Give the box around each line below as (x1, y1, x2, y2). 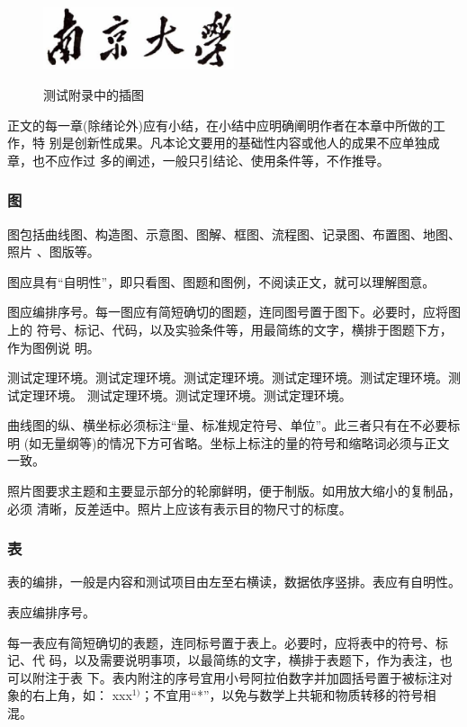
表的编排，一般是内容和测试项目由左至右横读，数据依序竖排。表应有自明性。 (7, 572, 461, 591)
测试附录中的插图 (43, 85, 144, 103)
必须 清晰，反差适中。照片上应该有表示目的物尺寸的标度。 (7, 498, 352, 517)
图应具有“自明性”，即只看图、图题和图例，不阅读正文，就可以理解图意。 (7, 272, 436, 291)
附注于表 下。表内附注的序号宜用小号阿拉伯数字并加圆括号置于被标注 (31, 668, 440, 687)
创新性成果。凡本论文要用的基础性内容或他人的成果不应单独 (74, 133, 427, 152)
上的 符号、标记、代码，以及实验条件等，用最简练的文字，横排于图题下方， (7, 319, 453, 338)
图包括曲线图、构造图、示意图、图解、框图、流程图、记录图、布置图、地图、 (7, 224, 461, 243)
